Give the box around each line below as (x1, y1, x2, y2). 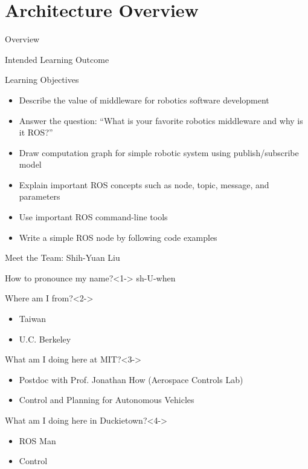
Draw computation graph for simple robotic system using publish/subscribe (19, 146, 299, 159)
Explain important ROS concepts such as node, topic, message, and (19, 178, 269, 191)
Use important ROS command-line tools (19, 211, 168, 223)
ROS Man (19, 434, 56, 447)
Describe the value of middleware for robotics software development (19, 93, 269, 106)
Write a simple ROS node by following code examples (19, 231, 217, 243)
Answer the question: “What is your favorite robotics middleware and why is (19, 114, 303, 126)
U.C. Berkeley (19, 332, 71, 345)
